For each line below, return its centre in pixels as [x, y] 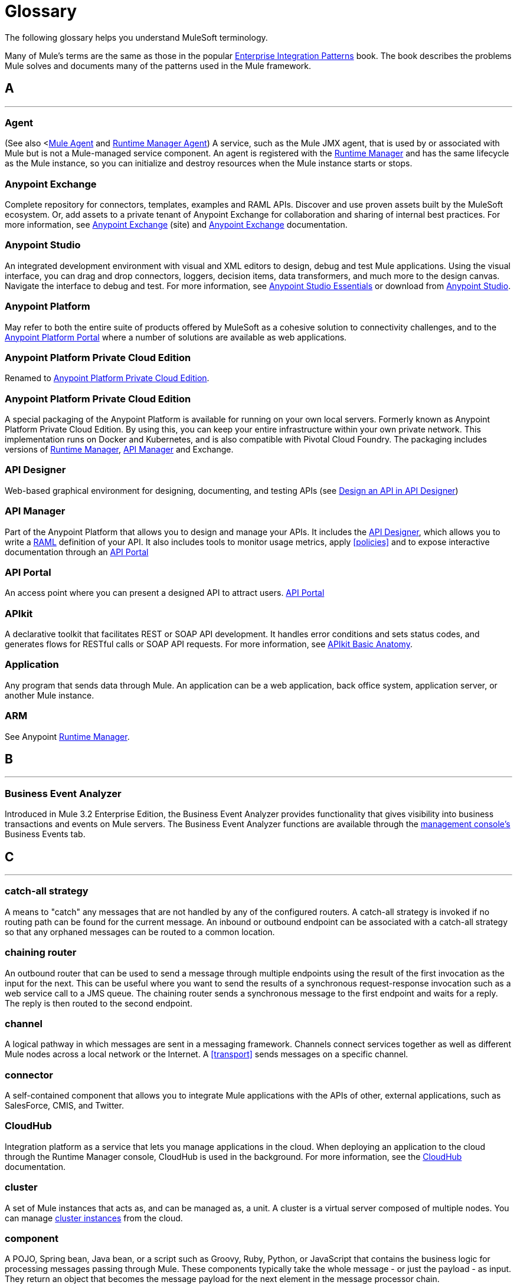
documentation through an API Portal [77, 552]
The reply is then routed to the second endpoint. [99, 1003]
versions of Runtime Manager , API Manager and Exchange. [119, 450]
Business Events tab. [45, 834]
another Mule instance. [50, 695]
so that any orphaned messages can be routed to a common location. [140, 932]
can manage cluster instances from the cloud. [94, 1218]
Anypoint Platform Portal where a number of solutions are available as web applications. [176, 337]
